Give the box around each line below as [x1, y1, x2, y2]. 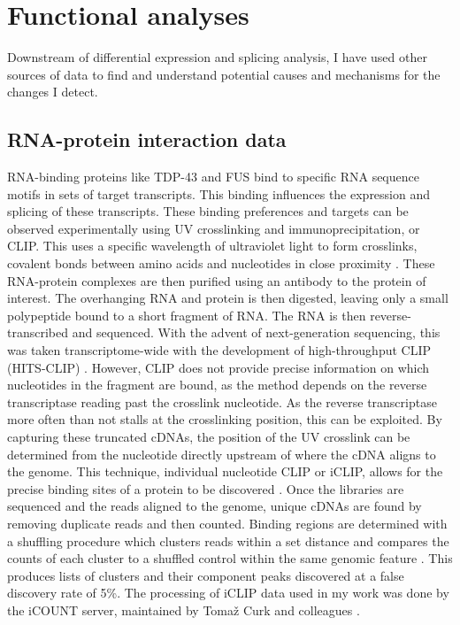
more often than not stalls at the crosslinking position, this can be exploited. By [7, 410, 442, 428]
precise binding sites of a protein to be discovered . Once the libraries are [7, 479, 404, 498]
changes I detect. [7, 82, 98, 101]
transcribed [7, 323, 69, 342]
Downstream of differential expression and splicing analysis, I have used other [7, 48, 427, 66]
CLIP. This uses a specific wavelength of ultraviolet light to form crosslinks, [7, 236, 418, 255]
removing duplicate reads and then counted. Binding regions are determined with [7, 513, 448, 532]
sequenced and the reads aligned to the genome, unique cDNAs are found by [7, 497, 422, 515]
